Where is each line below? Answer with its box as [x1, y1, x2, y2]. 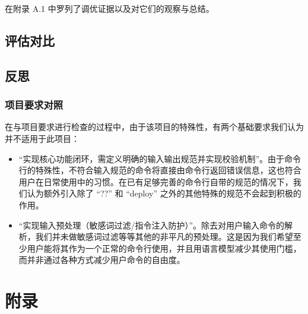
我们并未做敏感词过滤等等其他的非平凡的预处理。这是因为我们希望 [35, 230, 293, 243]
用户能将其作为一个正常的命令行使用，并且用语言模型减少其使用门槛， [27, 242, 301, 254]
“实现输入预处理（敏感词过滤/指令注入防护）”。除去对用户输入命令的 [18, 218, 285, 231]
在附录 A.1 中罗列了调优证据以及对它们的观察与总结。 [5, 2, 214, 14]
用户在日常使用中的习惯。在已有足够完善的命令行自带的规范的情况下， [18, 175, 293, 188]
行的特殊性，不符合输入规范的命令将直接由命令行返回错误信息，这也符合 [18, 164, 301, 176]
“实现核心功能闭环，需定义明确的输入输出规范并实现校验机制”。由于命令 [18, 152, 301, 164]
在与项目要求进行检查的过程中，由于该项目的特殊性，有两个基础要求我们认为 [5, 120, 304, 133]
